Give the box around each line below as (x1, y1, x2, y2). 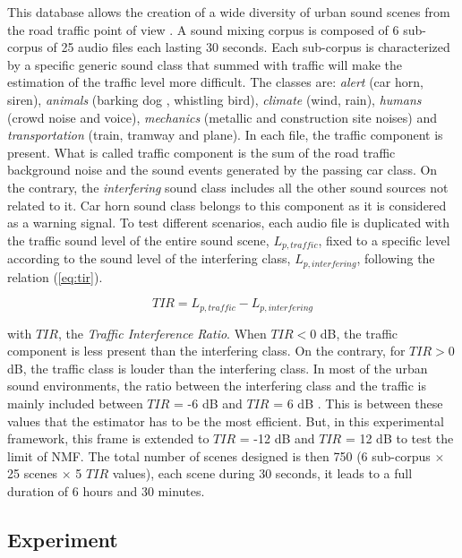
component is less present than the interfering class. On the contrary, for (7, 341, 406, 360)
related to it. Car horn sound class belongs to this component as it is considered (7, 195, 447, 214)
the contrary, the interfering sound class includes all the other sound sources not (7, 177, 449, 196)
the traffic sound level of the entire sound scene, (7, 230, 269, 249)
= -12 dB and (239, 429, 315, 448)
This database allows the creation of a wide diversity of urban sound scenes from (7, 3, 450, 21)
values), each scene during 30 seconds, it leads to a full (112, 464, 413, 483)
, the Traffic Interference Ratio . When (57, 323, 267, 342)
